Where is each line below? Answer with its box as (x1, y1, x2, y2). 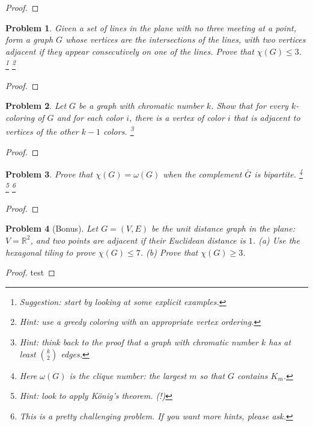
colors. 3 (103, 123, 134, 138)
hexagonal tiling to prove (5, 245, 96, 258)
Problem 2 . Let (5, 99, 67, 112)
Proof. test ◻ (5, 266, 55, 279)
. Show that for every (211, 99, 288, 112)
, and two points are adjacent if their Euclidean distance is (30, 233, 246, 246)
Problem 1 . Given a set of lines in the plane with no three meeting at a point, (5, 21, 296, 34)
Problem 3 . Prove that (5, 167, 93, 180)
